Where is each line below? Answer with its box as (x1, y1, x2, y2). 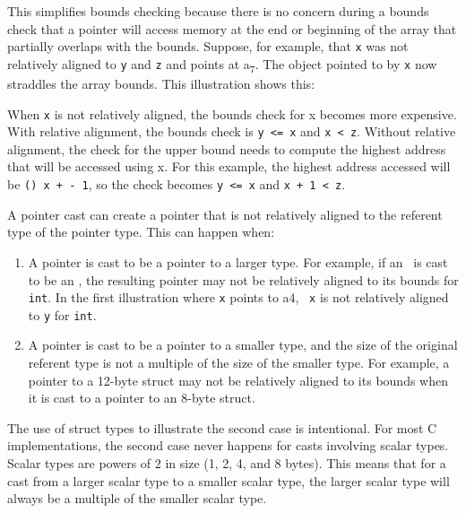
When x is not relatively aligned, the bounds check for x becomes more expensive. (7, 104, 457, 123)
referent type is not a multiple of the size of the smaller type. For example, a (28, 353, 450, 371)
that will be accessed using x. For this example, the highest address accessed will (7, 157, 451, 176)
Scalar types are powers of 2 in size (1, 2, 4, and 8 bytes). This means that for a (7, 453, 446, 472)
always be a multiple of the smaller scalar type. (7, 489, 267, 508)
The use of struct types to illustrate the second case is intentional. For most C (7, 418, 437, 437)
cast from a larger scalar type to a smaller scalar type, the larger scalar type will (7, 471, 450, 490)
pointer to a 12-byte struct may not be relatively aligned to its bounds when (28, 370, 448, 389)
